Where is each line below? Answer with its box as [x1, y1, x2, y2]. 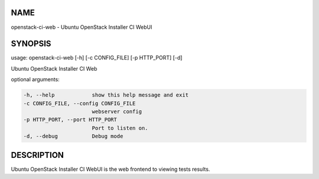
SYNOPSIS [11, 39, 51, 49]
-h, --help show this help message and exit [23, 92, 189, 98]
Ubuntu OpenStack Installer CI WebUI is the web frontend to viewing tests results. [11, 165, 210, 173]
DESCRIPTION [11, 150, 64, 160]
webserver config [92, 108, 142, 115]
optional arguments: [11, 76, 60, 83]
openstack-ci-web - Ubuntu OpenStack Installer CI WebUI [11, 24, 153, 31]
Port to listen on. [92, 124, 148, 131]
